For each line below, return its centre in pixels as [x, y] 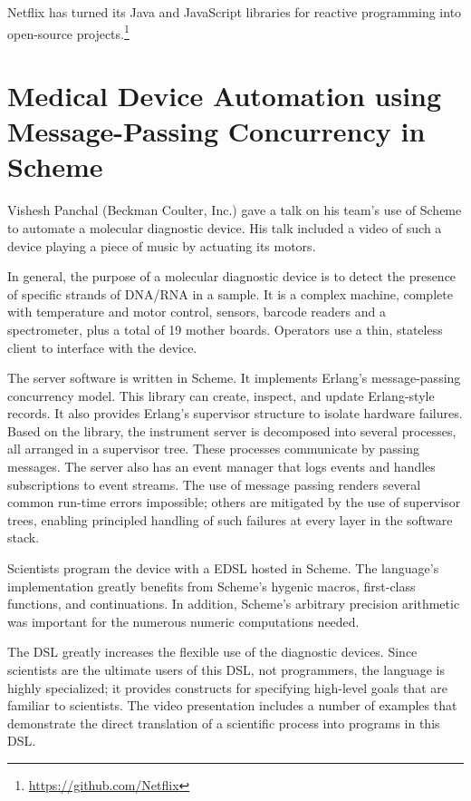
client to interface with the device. [102, 347]
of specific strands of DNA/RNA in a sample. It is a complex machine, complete [230, 293]
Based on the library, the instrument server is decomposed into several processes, [232, 430]
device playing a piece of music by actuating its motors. [162, 245]
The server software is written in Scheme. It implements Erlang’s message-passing [234, 378]
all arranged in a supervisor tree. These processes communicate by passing [214, 449]
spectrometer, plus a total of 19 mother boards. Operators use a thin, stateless [225, 329]
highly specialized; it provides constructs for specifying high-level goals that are [227, 687]
